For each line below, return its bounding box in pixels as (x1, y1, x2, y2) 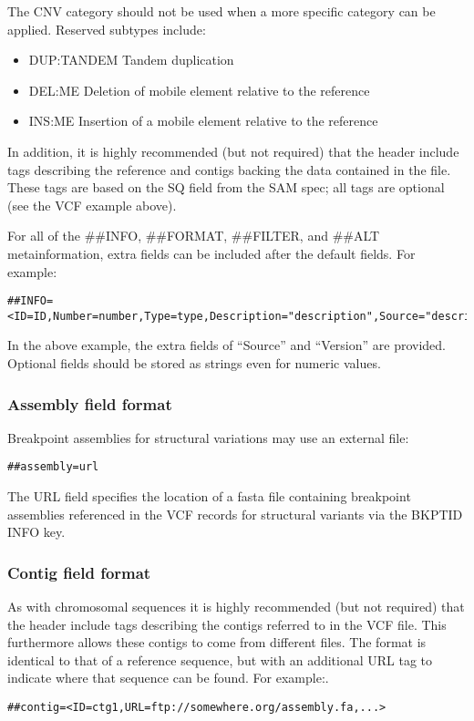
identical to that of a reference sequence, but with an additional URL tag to (7, 650, 433, 669)
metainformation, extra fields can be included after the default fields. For (7, 243, 416, 263)
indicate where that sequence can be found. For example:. (7, 668, 329, 687)
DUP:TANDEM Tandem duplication (28, 50, 234, 69)
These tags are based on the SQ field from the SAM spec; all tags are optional (7, 178, 445, 197)
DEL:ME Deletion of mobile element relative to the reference (28, 80, 370, 99)
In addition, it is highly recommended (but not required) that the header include (7, 141, 459, 160)
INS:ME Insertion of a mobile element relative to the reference (28, 111, 378, 130)
